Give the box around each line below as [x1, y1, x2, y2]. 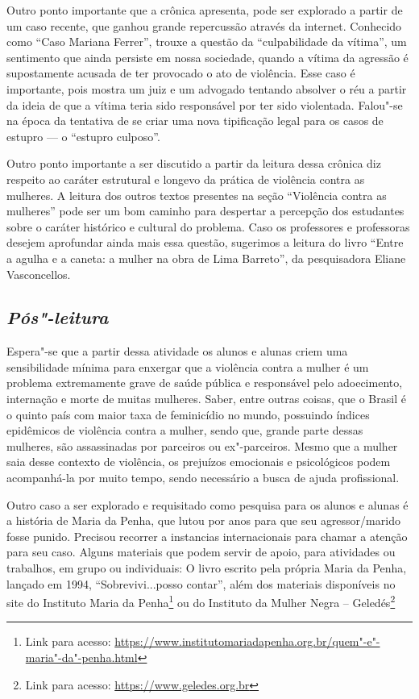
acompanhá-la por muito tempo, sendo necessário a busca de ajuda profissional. [6, 469, 400, 486]
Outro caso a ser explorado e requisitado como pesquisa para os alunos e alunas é [6, 496, 409, 513]
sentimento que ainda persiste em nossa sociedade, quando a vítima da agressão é [6, 48, 409, 65]
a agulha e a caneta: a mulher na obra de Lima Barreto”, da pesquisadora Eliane [6, 249, 406, 266]
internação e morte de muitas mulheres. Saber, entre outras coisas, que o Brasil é [6, 390, 406, 407]
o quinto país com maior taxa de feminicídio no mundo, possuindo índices [6, 406, 370, 422]
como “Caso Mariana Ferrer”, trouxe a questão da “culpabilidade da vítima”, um [6, 33, 407, 50]
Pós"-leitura [6, 305, 109, 330]
